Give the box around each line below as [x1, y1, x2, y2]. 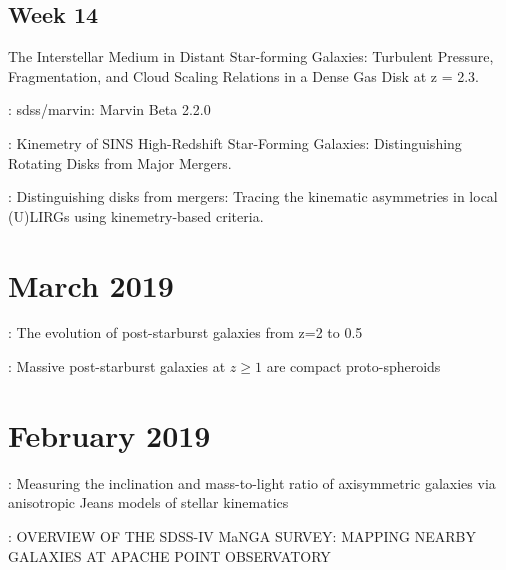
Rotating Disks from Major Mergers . [8, 152, 232, 173]
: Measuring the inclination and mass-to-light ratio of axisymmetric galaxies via [8, 472, 496, 493]
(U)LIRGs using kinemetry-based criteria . [8, 205, 264, 226]
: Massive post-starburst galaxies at [8, 356, 226, 377]
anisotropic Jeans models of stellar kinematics [8, 492, 289, 513]
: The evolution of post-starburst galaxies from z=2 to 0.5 [8, 322, 363, 343]
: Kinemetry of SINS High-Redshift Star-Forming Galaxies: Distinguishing [8, 132, 462, 153]
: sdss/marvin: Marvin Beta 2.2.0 [8, 99, 211, 120]
